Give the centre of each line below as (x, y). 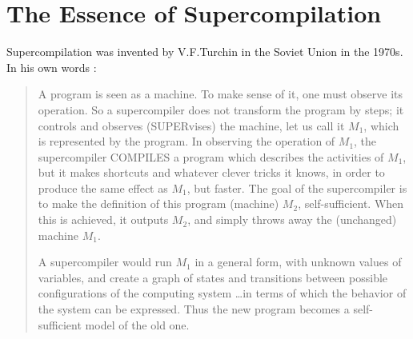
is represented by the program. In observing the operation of (186, 141)
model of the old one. (137, 324)
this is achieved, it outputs (103, 219)
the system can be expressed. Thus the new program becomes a (194, 309)
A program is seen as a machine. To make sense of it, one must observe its (221, 94)
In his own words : (52, 67)
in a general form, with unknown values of (298, 262)
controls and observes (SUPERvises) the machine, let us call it (191, 125)
